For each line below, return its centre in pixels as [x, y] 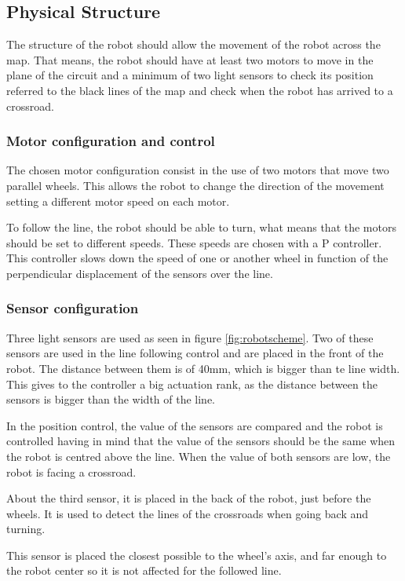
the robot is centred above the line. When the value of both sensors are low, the [199, 456]
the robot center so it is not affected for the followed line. [144, 570]
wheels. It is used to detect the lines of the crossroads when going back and [188, 513]
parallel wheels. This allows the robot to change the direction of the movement [195, 185]
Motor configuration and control [111, 141]
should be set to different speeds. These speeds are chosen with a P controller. [194, 242]
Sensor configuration [73, 308]
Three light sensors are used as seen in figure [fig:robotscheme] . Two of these [190, 337]
